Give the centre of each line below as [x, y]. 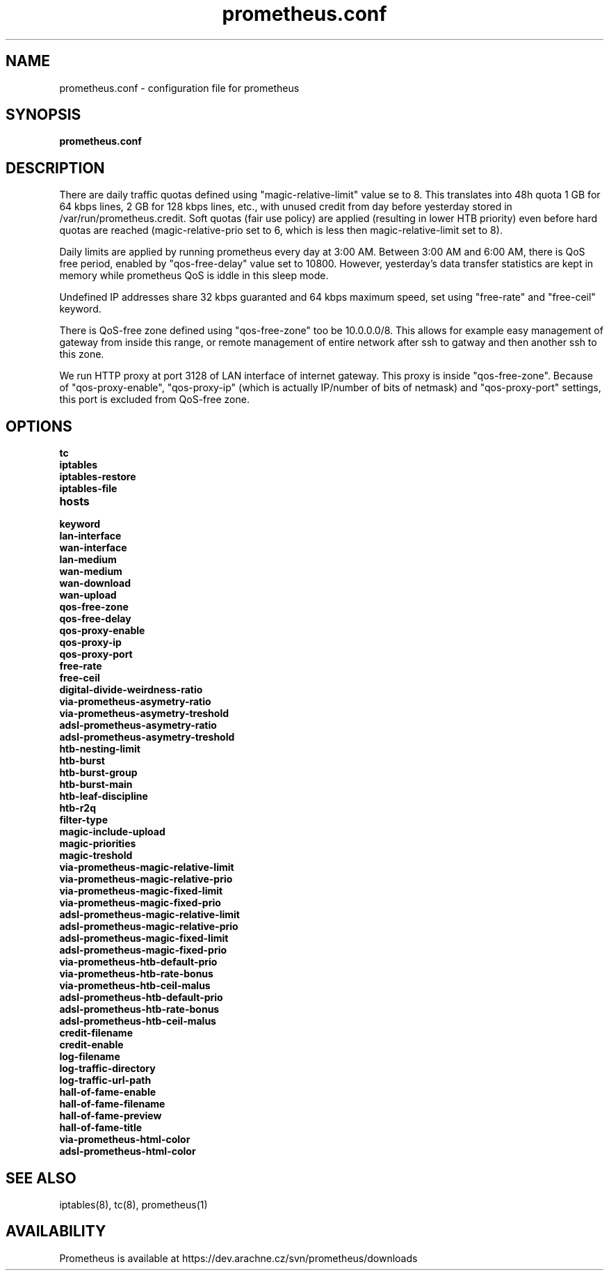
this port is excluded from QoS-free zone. [154, 400]
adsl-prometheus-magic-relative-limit [149, 915]
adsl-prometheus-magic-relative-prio [149, 927]
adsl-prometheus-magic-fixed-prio [143, 950]
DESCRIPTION [55, 168]
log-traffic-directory [107, 1069]
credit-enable [91, 1045]
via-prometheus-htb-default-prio [138, 962]
